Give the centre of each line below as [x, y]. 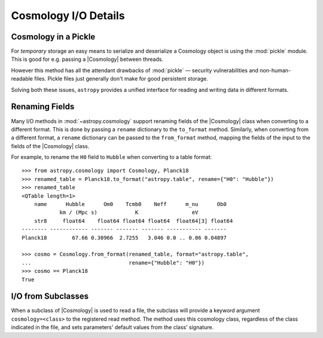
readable [22, 79]
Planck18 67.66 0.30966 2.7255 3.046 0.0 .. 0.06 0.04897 [124, 238]
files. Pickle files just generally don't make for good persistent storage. [121, 79]
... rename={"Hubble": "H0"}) [113, 262]
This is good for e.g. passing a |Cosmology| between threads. [87, 59]
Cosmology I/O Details [68, 16]
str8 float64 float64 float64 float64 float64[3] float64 [133, 221]
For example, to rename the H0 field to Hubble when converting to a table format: [112, 157]
